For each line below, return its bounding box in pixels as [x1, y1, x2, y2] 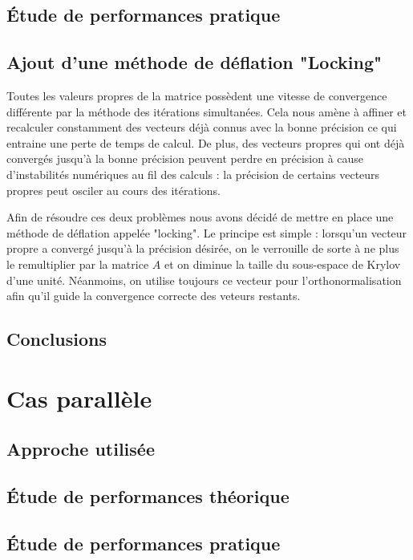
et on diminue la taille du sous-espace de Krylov [164, 255, 401, 272]
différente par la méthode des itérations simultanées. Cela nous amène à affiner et [6, 103, 407, 120]
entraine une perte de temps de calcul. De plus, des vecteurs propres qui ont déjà [6, 134, 405, 151]
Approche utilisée [6, 436, 155, 461]
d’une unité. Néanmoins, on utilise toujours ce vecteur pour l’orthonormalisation [6, 271, 402, 288]
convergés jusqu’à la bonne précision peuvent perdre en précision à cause [6, 150, 364, 167]
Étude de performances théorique [6, 484, 290, 509]
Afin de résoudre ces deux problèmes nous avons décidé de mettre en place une [6, 209, 394, 225]
